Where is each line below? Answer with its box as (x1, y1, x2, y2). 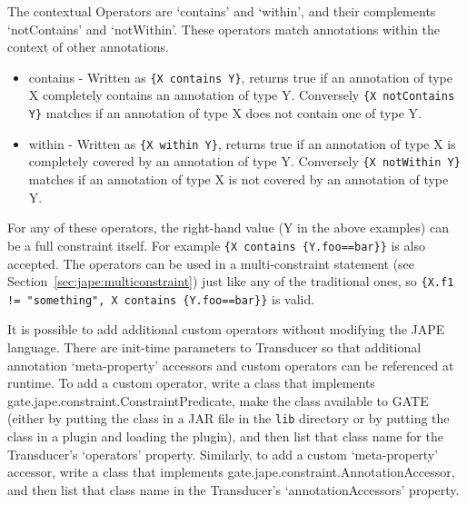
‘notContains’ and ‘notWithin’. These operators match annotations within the (7, 19, 441, 38)
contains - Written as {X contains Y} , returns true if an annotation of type (28, 67, 453, 86)
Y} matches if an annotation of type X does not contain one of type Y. (28, 104, 422, 123)
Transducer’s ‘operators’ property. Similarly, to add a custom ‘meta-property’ (7, 444, 438, 463)
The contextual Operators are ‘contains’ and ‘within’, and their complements (7, 2, 436, 20)
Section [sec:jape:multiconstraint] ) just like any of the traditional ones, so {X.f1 (7, 272, 454, 291)
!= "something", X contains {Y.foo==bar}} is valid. (7, 289, 315, 308)
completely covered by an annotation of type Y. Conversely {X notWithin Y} (28, 152, 461, 171)
